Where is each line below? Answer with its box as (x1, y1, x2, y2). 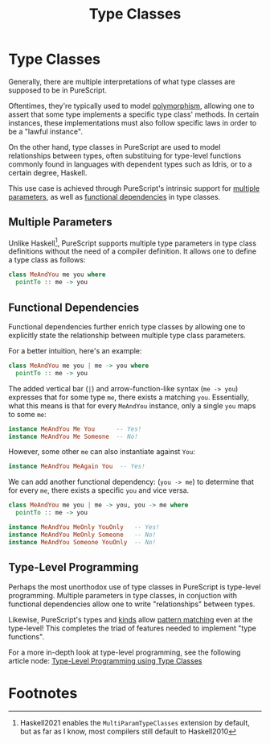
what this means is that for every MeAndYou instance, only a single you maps (8, 400, 256, 411)
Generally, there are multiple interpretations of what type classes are (8, 76, 235, 86)
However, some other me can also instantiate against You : (8, 447, 195, 457)
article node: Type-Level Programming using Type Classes (8, 655, 202, 665)
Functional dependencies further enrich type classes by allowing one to (8, 321, 246, 331)
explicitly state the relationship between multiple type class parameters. (8, 330, 247, 340)
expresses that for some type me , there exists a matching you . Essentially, (8, 392, 250, 402)
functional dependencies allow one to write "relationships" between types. (8, 599, 256, 609)
